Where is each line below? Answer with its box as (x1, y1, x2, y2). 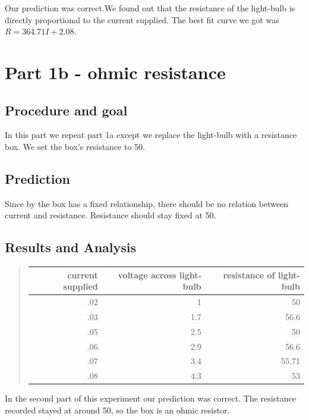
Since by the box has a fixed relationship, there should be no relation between (5, 197, 289, 209)
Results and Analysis (5, 238, 137, 256)
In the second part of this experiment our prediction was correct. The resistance (5, 392, 296, 405)
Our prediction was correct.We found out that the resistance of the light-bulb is (5, 2, 295, 14)
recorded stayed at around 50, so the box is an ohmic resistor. (5, 403, 230, 416)
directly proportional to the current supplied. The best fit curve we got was (5, 13, 279, 26)
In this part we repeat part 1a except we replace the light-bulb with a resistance (5, 128, 297, 141)
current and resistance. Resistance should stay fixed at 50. (5, 209, 216, 221)
